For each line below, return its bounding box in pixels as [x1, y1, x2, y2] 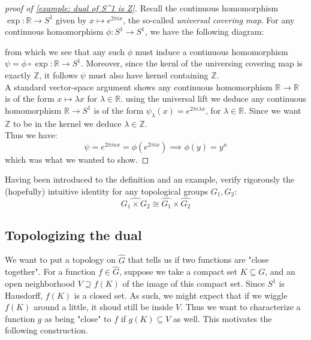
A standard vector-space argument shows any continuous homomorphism [5, 80, 273, 93]
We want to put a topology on [5, 253, 116, 266]
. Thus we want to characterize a [180, 300, 301, 313]
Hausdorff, [5, 289, 43, 301]
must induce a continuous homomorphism [135, 45, 288, 57]
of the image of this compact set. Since [122, 277, 265, 290]
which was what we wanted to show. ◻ [5, 153, 149, 165]
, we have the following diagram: [144, 25, 264, 38]
